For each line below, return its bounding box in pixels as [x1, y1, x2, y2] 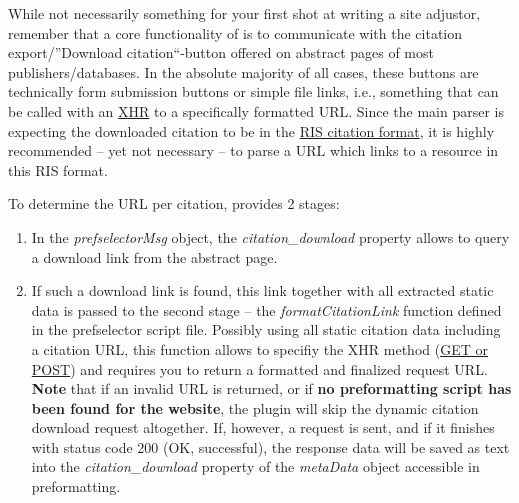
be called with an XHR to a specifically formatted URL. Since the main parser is [8, 100, 504, 121]
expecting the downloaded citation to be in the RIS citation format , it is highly [8, 120, 495, 141]
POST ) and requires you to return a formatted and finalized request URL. [31, 358, 488, 379]
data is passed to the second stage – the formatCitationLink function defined [31, 299, 502, 320]
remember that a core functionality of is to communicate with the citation [8, 22, 463, 43]
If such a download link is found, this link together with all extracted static [31, 280, 494, 301]
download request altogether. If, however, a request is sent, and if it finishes [31, 417, 495, 438]
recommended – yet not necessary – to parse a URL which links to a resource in [8, 140, 499, 161]
